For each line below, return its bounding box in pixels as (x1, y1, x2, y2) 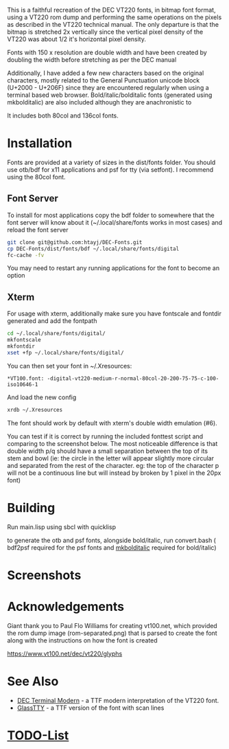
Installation (7, 135, 73, 151)
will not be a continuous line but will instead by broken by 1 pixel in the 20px (7, 469, 221, 477)
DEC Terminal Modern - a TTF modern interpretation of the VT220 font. (16, 696, 219, 704)
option (7, 271, 25, 280)
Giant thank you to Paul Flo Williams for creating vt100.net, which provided (7, 621, 217, 629)
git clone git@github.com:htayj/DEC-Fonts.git (7, 238, 143, 246)
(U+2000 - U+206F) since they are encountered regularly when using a (7, 84, 209, 91)
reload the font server (7, 225, 69, 234)
